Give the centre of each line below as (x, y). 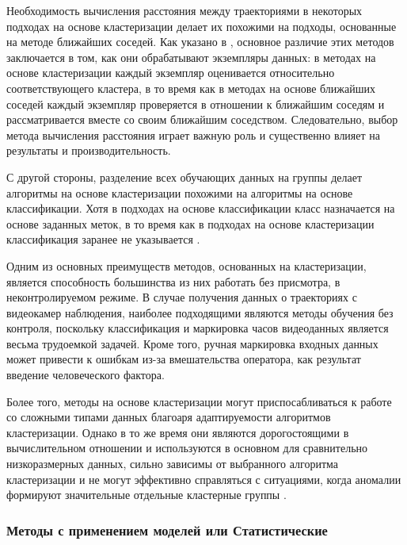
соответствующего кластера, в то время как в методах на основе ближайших (191, 88)
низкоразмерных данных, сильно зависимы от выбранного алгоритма (173, 464)
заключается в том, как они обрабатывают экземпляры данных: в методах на (191, 57)
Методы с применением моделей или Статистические (167, 530)
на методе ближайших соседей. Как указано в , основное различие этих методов (200, 42)
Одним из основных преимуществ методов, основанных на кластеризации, (186, 265)
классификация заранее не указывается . (103, 239)
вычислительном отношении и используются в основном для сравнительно (187, 448)
